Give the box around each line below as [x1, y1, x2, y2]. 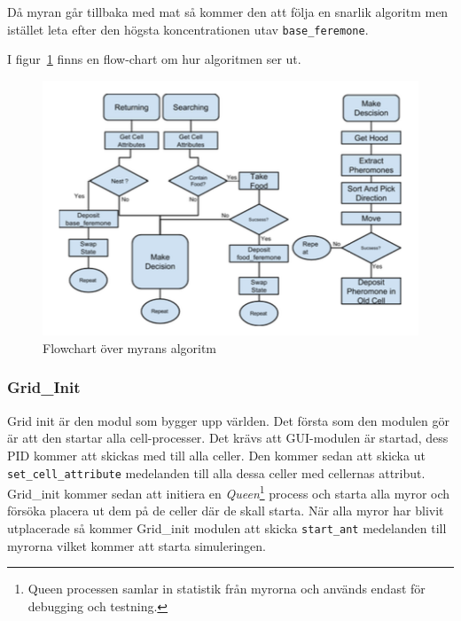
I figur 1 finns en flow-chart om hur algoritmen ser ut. [7, 50, 301, 68]
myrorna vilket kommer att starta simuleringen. [7, 536, 267, 554]
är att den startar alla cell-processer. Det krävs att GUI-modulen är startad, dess [7, 428, 449, 447]
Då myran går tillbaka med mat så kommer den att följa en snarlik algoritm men [7, 3, 449, 20]
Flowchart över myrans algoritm [43, 338, 217, 357]
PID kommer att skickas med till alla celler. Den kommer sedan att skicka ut [7, 445, 426, 464]
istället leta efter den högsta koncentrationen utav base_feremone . [7, 20, 369, 38]
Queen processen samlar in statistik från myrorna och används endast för [27, 579, 426, 598]
